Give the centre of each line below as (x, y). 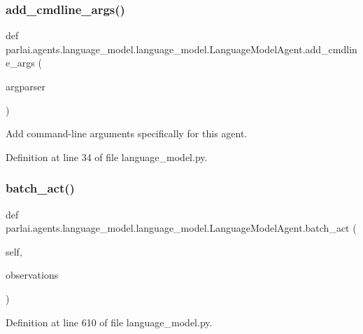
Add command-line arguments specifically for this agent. (127, 133)
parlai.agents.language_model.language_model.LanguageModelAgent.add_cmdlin (181, 49)
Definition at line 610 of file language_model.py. (109, 322)
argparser (26, 86)
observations (32, 275)
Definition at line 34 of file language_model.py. (107, 156)
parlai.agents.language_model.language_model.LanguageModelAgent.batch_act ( (181, 228)
